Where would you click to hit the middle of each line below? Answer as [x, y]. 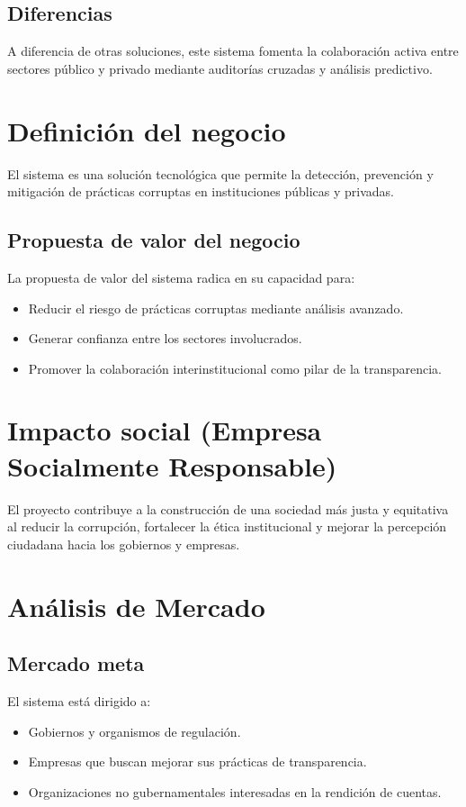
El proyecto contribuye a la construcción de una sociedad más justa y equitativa [228, 508]
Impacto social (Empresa [165, 430]
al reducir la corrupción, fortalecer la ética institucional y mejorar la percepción [227, 526]
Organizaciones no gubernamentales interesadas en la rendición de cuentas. [235, 791]
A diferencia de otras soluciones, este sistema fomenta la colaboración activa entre [233, 51]
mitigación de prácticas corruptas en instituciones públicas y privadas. [201, 191]
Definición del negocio [147, 130]
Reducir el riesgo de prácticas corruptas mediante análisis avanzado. [216, 308]
